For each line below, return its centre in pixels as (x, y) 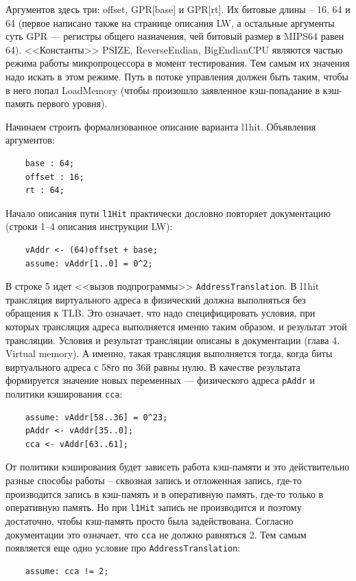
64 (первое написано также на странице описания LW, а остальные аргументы (170, 22)
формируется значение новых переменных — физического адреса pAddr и (160, 380)
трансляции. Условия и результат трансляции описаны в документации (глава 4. (173, 340)
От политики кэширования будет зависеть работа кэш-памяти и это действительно (178, 467)
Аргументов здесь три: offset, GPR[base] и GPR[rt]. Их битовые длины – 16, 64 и (178, 9)
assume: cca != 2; (67, 571)
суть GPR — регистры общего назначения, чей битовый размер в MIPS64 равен (175, 36)
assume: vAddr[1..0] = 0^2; (89, 263)
